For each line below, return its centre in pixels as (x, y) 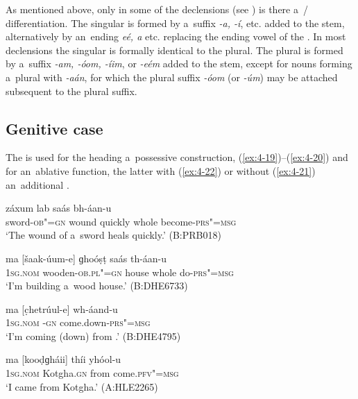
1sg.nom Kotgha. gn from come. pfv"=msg (92, 373)
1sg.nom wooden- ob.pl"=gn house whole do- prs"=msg (120, 272)
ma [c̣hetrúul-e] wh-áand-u (62, 308)
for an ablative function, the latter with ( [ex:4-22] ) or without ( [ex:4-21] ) (161, 170)
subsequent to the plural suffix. (71, 91)
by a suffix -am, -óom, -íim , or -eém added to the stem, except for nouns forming (179, 63)
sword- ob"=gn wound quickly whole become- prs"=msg (121, 221)
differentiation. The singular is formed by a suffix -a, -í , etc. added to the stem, (175, 23)
